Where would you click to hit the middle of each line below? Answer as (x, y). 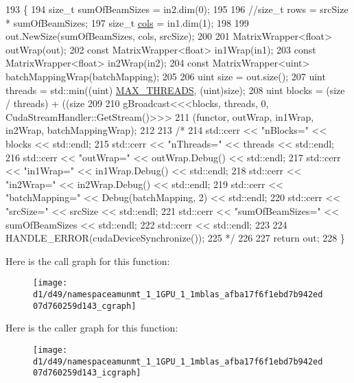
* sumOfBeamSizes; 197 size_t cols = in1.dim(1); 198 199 (127, 22)
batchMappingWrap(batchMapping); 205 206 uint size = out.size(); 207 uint (166, 76)
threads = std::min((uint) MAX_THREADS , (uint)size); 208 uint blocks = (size (175, 90)
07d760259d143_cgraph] (85, 306)
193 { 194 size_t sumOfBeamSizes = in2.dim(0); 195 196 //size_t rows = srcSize (177, 9)
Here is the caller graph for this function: (92, 328)
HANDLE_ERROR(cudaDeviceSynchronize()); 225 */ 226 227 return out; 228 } (175, 238)
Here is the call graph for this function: (88, 260)
